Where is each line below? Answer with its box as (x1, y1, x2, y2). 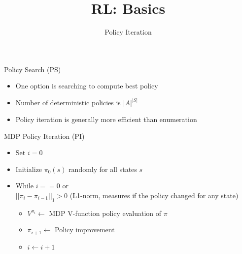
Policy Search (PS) (4, 64, 61, 74)
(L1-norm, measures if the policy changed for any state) (69, 190, 239, 200)
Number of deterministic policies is (15, 97, 121, 108)
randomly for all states (69, 164, 137, 174)
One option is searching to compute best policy (15, 81, 158, 91)
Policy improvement (55, 224, 115, 235)
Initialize (15, 164, 42, 174)
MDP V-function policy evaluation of (49, 208, 162, 218)
